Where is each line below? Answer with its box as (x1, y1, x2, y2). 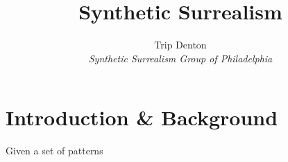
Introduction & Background (6, 103, 278, 132)
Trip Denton (154, 37, 207, 52)
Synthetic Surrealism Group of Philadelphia (88, 51, 273, 65)
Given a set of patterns (6, 143, 103, 158)
